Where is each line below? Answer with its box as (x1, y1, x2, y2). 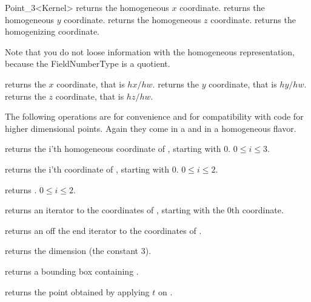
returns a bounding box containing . (5, 264, 139, 277)
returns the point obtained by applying (5, 285, 150, 298)
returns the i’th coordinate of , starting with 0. (5, 162, 179, 175)
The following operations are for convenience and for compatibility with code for (5, 110, 304, 123)
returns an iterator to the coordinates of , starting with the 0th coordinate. (5, 204, 284, 216)
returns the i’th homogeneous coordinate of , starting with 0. (5, 142, 231, 155)
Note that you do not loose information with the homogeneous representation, (5, 45, 295, 58)
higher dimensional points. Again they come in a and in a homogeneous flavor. (5, 122, 296, 134)
